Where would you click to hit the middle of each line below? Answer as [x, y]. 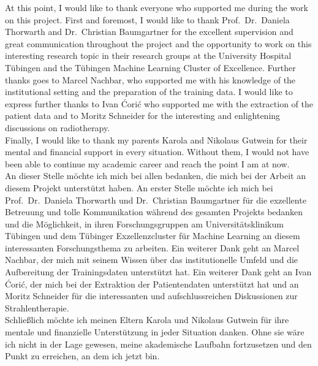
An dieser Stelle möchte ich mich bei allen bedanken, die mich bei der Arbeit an [155, 176]
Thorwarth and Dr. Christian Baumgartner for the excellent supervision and [149, 32]
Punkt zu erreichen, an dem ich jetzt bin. [82, 356]
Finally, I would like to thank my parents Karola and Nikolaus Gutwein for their [156, 139]
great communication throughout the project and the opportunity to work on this [158, 43]
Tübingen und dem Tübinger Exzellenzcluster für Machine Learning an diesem [153, 236]
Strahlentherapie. [37, 307]
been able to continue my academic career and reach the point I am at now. [147, 163]
